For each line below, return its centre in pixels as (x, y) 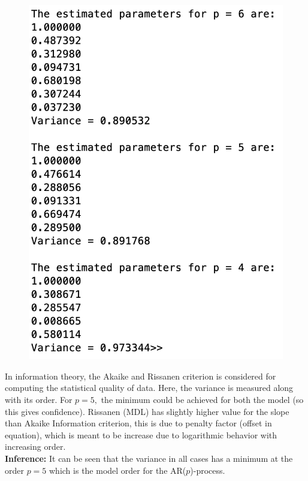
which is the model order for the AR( (118, 470)
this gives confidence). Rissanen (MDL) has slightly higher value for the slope (147, 411)
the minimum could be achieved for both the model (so (202, 399)
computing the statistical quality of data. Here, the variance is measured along (149, 388)
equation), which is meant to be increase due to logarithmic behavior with (141, 434)
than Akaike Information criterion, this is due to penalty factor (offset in (138, 423)
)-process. (208, 470)
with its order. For (39, 399)
